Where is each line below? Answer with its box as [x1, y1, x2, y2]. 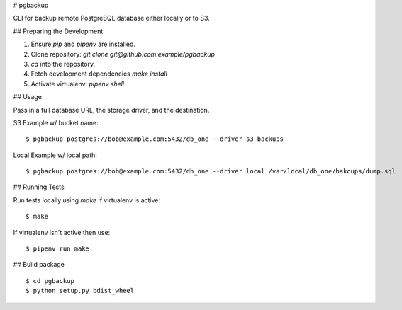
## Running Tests [13, 183, 65, 191]
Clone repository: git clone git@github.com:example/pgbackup [30, 50, 216, 58]
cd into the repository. [30, 59, 96, 68]
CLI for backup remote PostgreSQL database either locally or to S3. [13, 14, 211, 23]
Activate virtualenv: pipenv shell [30, 79, 124, 88]
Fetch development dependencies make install [30, 69, 168, 78]
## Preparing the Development [13, 27, 104, 35]
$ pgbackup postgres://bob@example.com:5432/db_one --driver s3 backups [26, 135, 284, 143]
